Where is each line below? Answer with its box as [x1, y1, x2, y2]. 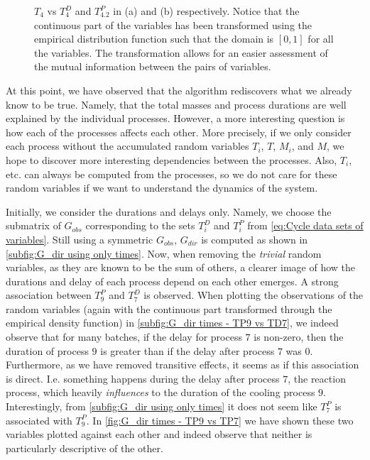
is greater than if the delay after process [100, 343, 275, 358]
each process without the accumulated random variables [6, 138, 249, 153]
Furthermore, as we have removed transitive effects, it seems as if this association [6, 357, 359, 372]
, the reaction [288, 371, 346, 385]
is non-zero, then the [254, 329, 344, 344]
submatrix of [6, 218, 61, 233]
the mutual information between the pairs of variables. [34, 59, 271, 74]
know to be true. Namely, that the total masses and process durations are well [6, 97, 347, 111]
